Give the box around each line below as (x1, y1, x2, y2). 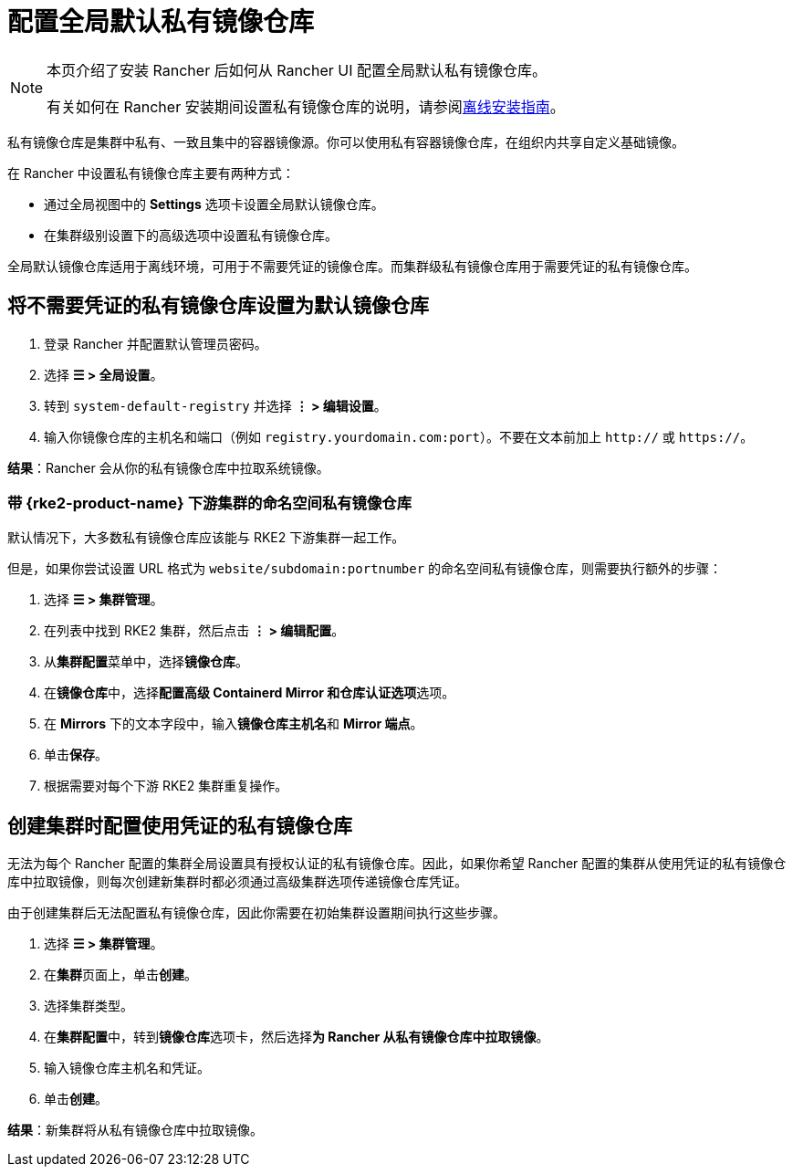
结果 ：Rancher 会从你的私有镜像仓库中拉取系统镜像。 (7, 459, 329, 476)
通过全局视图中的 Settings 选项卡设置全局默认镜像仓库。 (44, 195, 384, 212)
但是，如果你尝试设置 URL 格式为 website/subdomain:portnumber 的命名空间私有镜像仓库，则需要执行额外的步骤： (7, 561, 723, 577)
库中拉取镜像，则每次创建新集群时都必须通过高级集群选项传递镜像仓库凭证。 (7, 874, 467, 890)
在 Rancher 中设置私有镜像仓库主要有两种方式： (7, 164, 295, 181)
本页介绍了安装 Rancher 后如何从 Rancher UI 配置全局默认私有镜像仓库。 (47, 60, 547, 79)
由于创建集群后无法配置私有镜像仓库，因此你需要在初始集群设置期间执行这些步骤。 (7, 905, 506, 921)
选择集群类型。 (44, 998, 133, 1014)
